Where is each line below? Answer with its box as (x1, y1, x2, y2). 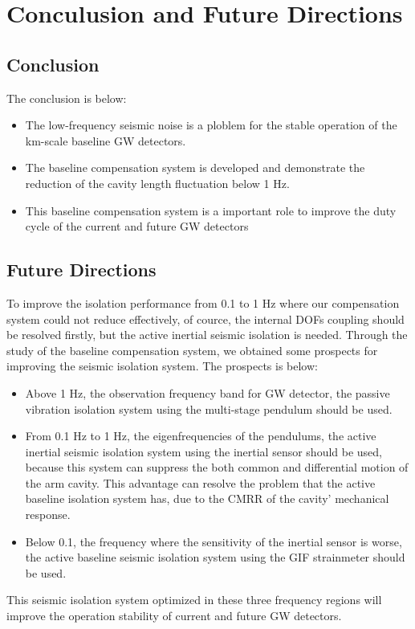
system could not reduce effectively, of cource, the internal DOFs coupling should (6, 310, 405, 327)
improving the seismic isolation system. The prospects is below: (6, 357, 318, 374)
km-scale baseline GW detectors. (25, 132, 186, 149)
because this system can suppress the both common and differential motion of (25, 459, 409, 476)
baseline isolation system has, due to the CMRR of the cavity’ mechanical (25, 490, 389, 507)
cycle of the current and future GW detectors (25, 218, 249, 235)
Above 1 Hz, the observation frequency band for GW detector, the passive (25, 384, 390, 401)
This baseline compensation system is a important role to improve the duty (25, 202, 397, 219)
